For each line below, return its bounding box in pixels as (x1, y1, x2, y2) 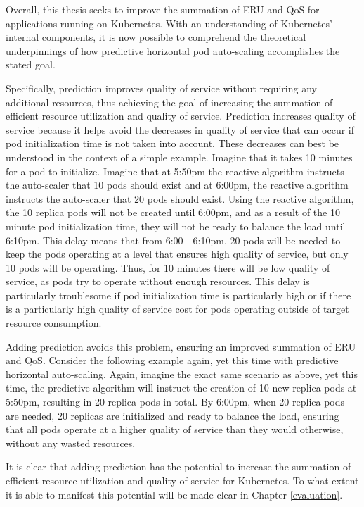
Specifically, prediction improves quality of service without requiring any (6, 80, 317, 95)
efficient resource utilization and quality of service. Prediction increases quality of (6, 108, 356, 123)
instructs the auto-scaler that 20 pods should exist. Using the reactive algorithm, (6, 191, 354, 206)
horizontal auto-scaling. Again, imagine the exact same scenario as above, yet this (6, 366, 358, 381)
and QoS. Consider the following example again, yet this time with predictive (6, 353, 339, 368)
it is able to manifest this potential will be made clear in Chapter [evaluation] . (6, 487, 343, 501)
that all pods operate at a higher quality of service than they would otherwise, (6, 422, 344, 437)
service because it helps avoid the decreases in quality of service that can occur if (6, 122, 355, 137)
